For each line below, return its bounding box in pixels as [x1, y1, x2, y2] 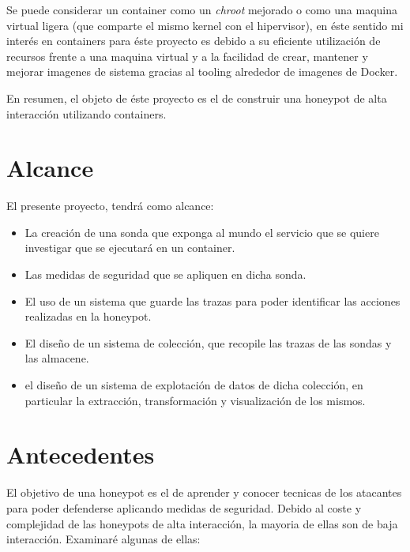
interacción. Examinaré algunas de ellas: [6, 531, 201, 547]
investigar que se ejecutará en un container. [24, 239, 235, 256]
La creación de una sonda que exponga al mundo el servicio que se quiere [24, 223, 379, 240]
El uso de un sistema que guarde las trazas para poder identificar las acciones [24, 292, 401, 309]
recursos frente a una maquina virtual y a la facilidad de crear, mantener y [6, 47, 368, 64]
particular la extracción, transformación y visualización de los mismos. [24, 392, 366, 408]
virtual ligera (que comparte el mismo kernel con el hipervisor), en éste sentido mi [6, 17, 404, 33]
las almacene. [24, 350, 89, 366]
